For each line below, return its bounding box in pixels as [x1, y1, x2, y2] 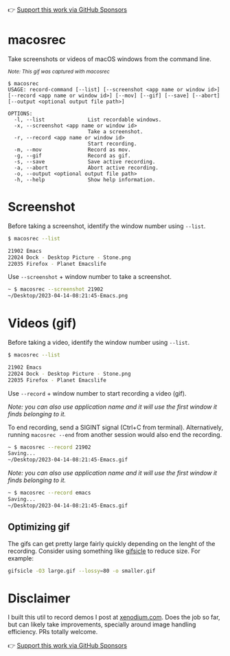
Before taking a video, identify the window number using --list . [8, 339, 190, 347]
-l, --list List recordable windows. [14, 116, 162, 123]
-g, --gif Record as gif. [14, 152, 131, 159]
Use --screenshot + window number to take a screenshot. [8, 273, 172, 281]
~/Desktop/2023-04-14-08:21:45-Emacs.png [8, 293, 128, 299]
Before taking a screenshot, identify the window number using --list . [8, 222, 206, 230]
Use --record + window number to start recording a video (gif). [8, 389, 187, 397]
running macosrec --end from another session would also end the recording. [8, 430, 222, 438]
